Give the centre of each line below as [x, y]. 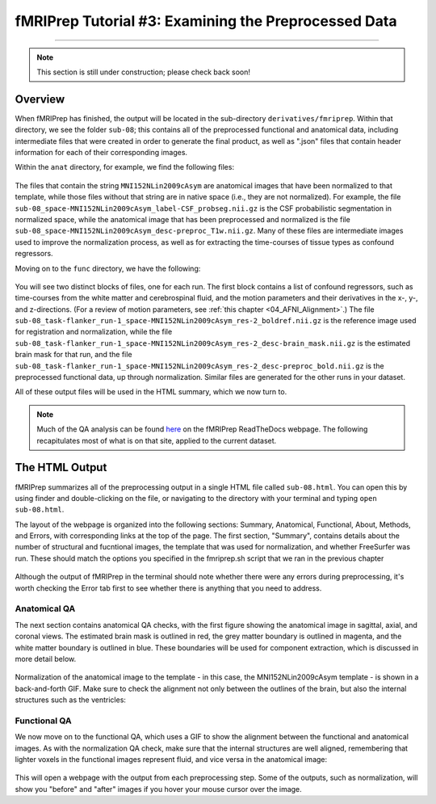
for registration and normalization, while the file [94, 332]
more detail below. [46, 659]
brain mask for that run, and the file [73, 355]
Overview [40, 99]
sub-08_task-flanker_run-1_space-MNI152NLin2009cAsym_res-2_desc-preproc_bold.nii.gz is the [199, 366]
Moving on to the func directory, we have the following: [108, 268]
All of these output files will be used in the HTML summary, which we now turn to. [151, 392]
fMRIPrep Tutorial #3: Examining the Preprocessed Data [206, 21]
